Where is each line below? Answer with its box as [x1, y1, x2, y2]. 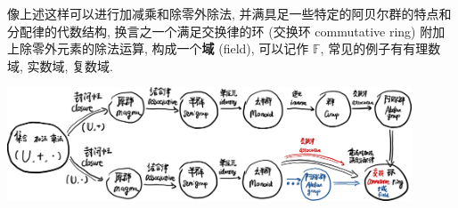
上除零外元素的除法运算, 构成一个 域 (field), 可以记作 [7, 39, 309, 58]
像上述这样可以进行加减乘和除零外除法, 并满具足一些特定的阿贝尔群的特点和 [7, 4, 452, 22]
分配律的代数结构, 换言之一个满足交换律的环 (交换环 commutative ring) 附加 [7, 21, 446, 40]
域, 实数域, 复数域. [7, 56, 113, 75]
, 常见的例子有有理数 [320, 39, 441, 58]
